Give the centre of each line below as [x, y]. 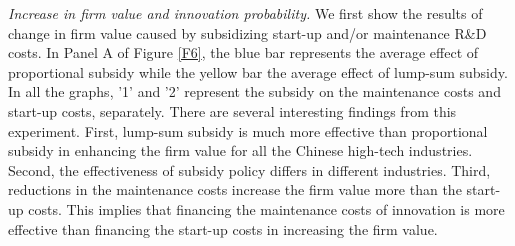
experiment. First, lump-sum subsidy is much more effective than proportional [248, 130]
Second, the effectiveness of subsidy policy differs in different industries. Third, [249, 169]
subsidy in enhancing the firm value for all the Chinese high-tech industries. [240, 150]
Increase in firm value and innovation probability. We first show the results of [245, 13]
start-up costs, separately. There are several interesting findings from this [232, 110]
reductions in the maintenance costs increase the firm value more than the [235, 189]
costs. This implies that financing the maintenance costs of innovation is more [266, 208]
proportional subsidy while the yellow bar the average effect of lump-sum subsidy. [258, 71]
